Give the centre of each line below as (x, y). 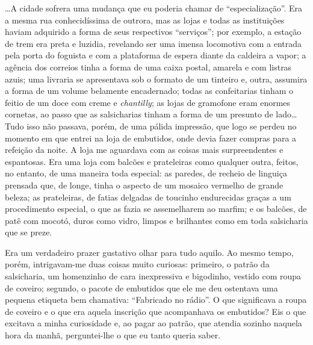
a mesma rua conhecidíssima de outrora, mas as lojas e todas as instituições (145, 20)
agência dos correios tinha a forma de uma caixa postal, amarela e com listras (148, 67)
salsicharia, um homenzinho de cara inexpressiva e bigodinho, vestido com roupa (153, 276)
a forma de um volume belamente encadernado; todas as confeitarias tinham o (149, 91)
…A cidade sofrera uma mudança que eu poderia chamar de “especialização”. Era (154, 8)
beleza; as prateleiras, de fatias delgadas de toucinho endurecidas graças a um (148, 197)
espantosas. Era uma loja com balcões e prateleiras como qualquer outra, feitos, (152, 161)
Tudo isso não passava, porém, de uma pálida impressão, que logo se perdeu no (151, 126)
